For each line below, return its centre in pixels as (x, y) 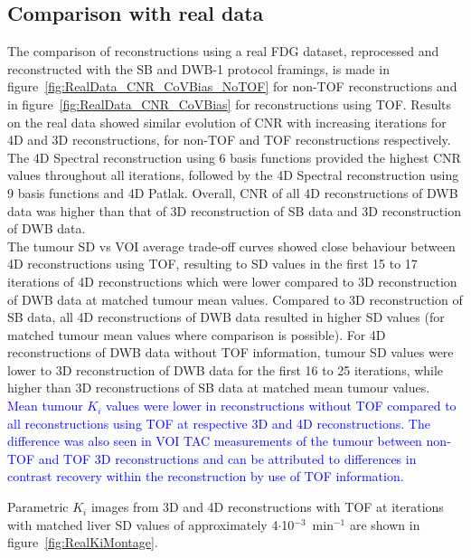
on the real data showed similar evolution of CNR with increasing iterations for (227, 122)
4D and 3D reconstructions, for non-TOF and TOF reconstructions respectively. (229, 140)
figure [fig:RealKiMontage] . (83, 542)
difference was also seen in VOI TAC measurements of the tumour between (215, 441)
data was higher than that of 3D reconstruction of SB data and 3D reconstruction (234, 210)
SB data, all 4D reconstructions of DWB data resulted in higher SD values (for (226, 317)
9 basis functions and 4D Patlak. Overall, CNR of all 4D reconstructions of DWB (233, 192)
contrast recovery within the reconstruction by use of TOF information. (206, 476)
